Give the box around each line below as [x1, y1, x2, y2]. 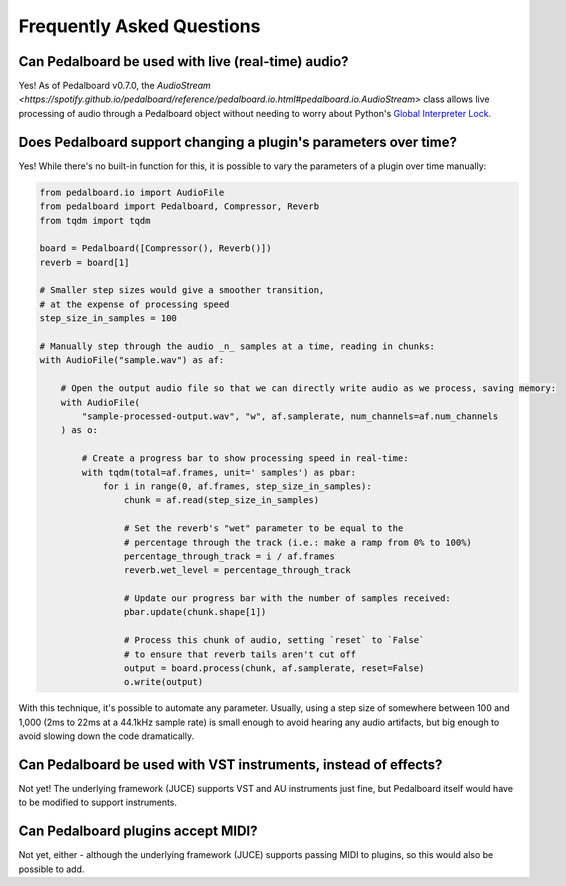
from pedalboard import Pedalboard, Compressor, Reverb [39, 201, 320, 212]
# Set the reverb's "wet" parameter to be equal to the [123, 523, 404, 534]
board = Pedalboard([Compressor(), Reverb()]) [39, 243, 272, 254]
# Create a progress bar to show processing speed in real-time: [81, 453, 409, 464]
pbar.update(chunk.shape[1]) [123, 606, 267, 618]
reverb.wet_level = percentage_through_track [123, 565, 351, 576]
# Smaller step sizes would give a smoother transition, [39, 285, 325, 296]
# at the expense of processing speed [39, 298, 230, 310]
